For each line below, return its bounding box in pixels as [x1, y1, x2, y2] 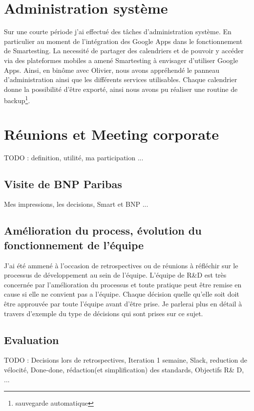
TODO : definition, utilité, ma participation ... [4, 152, 144, 162]
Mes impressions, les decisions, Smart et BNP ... [4, 199, 148, 209]
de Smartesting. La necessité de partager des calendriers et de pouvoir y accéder [4, 45, 244, 56]
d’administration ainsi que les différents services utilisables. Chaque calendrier [4, 74, 237, 85]
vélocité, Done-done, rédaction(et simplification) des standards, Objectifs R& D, [4, 365, 244, 374]
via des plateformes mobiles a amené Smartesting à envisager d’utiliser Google [4, 55, 238, 65]
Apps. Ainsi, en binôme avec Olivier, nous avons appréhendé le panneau [4, 65, 220, 75]
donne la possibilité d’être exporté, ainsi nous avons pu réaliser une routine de [4, 84, 238, 94]
